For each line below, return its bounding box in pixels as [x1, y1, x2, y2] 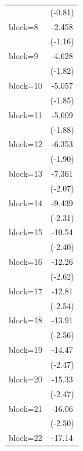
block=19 [9, 343, 43, 356]
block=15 [9, 226, 43, 238]
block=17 [9, 284, 43, 297]
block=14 [9, 196, 43, 209]
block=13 [9, 167, 43, 180]
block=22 [9, 431, 43, 444]
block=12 [9, 138, 43, 150]
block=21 [9, 402, 43, 414]
